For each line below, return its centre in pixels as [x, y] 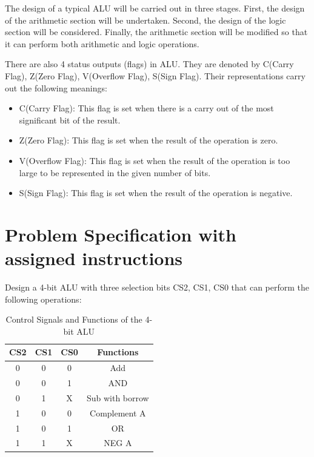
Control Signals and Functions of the [74, 319]
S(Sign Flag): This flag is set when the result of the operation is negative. [156, 193]
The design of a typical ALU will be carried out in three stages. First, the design [155, 8]
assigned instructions [94, 258]
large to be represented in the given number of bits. [115, 172]
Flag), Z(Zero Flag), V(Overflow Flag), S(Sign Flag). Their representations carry [155, 75]
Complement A [118, 413]
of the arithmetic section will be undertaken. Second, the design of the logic [145, 20]
